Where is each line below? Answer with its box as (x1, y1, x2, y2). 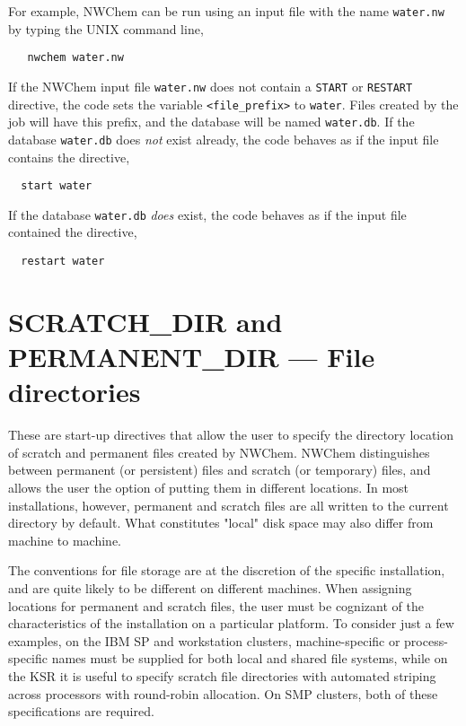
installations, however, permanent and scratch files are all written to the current (8, 495, 449, 514)
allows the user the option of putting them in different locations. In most (8, 477, 409, 496)
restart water (21, 255, 105, 268)
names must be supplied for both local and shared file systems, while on (51, 649, 448, 668)
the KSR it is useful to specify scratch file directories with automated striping (8, 666, 436, 685)
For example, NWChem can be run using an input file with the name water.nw (8, 2, 444, 20)
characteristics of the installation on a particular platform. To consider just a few (8, 614, 454, 633)
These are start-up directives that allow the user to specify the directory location (8, 425, 454, 444)
